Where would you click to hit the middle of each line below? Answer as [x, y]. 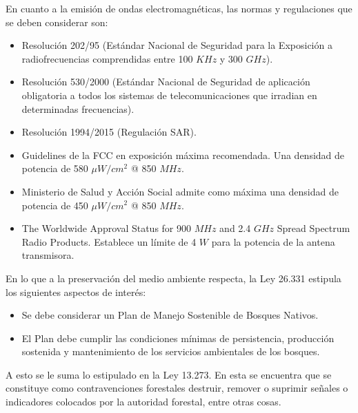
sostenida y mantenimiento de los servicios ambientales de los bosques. [171, 351]
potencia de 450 [55, 205]
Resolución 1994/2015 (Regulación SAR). [109, 132]
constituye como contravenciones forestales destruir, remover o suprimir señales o [177, 388]
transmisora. [48, 255]
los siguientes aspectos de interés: [76, 292]
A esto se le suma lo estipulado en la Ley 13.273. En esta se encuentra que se [169, 374]
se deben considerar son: [57, 22]
